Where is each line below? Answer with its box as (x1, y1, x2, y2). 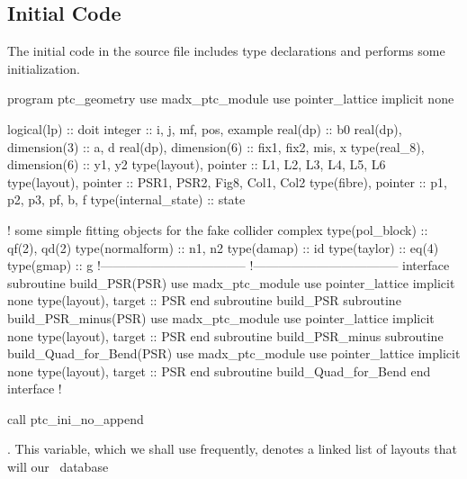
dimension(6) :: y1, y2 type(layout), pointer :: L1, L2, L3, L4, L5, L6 (7, 155, 386, 174)
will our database (7, 457, 109, 476)
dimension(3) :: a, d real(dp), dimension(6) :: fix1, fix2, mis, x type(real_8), (7, 137, 425, 156)
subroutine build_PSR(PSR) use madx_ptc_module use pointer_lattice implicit (7, 273, 455, 292)
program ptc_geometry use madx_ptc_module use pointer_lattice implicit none (7, 89, 454, 108)
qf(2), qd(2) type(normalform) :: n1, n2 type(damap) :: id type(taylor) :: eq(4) (7, 238, 439, 257)
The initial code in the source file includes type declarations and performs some (7, 41, 445, 60)
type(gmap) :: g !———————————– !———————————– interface (7, 256, 450, 275)
